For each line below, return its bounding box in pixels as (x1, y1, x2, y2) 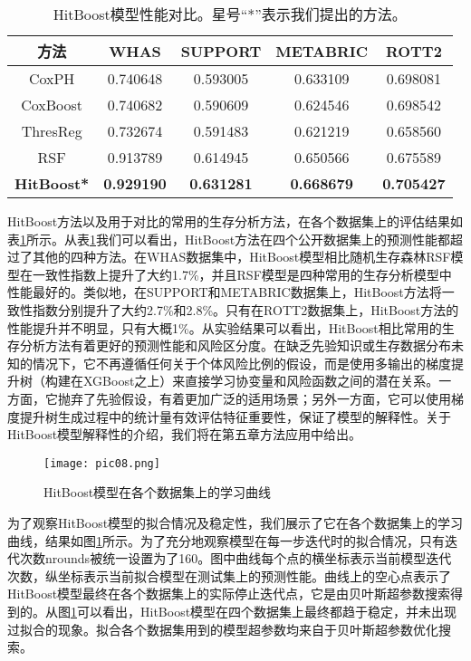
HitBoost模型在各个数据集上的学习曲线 (43, 483, 272, 502)
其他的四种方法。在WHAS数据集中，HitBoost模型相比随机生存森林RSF (32, 247, 451, 266)
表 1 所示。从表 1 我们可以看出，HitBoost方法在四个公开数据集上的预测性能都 (7, 229, 451, 248)
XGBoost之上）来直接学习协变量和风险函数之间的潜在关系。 (82, 371, 439, 390)
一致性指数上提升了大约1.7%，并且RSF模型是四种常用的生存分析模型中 (32, 264, 452, 283)
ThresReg (21, 120, 82, 141)
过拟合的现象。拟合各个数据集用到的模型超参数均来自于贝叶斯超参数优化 (7, 619, 438, 638)
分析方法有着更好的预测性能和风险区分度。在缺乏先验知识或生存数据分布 (19, 336, 451, 355)
